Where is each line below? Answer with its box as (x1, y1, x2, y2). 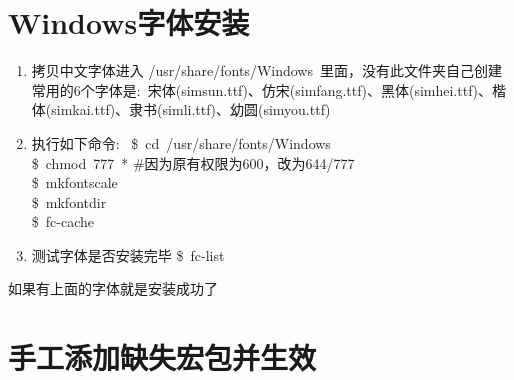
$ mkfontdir (31, 191, 107, 212)
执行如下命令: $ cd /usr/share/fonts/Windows (31, 132, 331, 153)
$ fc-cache (31, 211, 94, 232)
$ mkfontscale (31, 172, 118, 193)
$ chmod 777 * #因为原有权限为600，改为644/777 (31, 152, 355, 173)
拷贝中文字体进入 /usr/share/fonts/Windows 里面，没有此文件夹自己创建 (31, 60, 502, 81)
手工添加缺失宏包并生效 (8, 337, 317, 378)
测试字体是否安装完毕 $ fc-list (31, 244, 225, 265)
